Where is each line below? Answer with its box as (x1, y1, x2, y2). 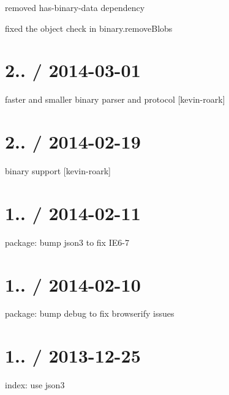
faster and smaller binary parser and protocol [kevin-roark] (5, 93, 225, 106)
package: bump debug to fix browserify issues (5, 307, 175, 320)
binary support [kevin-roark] (5, 164, 111, 177)
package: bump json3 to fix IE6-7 (5, 235, 129, 248)
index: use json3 (5, 378, 65, 391)
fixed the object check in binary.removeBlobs (5, 21, 173, 34)
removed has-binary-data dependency (5, 1, 145, 13)
